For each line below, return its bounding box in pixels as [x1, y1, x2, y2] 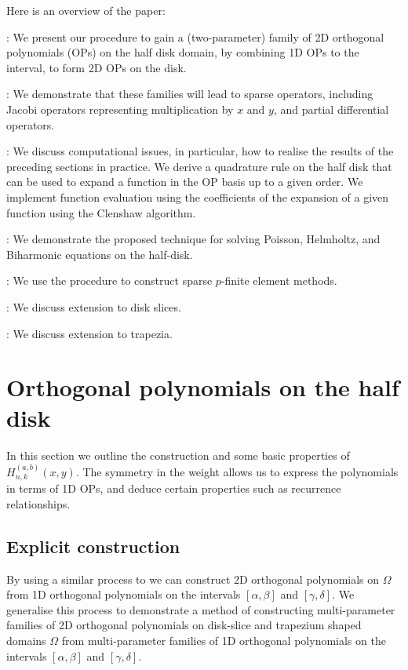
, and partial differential [273, 100, 389, 117]
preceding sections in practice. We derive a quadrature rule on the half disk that [6, 158, 392, 174]
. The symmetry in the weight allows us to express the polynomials [75, 463, 399, 479]
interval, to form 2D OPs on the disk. [6, 59, 187, 75]
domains [6, 632, 46, 648]
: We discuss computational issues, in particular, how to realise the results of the [6, 143, 394, 159]
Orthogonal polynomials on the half [6, 371, 399, 403]
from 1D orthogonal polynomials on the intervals [6, 586, 241, 603]
